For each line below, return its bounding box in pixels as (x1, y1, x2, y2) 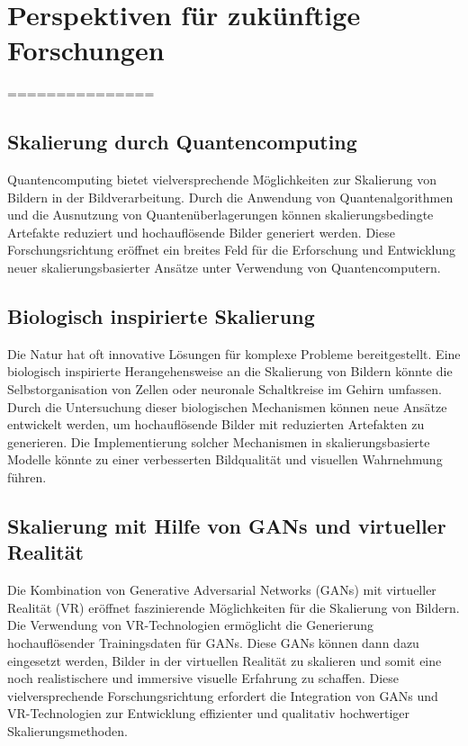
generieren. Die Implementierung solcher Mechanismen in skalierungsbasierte (7, 432, 430, 451)
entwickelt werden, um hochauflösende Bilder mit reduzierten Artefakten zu (7, 415, 425, 434)
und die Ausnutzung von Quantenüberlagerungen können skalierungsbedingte (7, 205, 434, 224)
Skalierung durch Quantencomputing (7, 128, 357, 156)
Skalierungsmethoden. (7, 721, 128, 740)
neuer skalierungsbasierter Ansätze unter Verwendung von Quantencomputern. (7, 258, 441, 277)
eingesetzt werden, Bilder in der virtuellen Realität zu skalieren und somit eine (7, 651, 442, 670)
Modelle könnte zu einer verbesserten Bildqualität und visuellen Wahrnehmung (7, 450, 443, 469)
